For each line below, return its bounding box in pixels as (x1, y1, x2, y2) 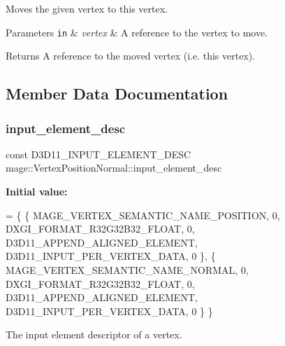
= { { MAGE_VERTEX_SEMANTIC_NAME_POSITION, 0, (6, 207, 280, 222)
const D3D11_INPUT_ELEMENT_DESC (6, 146, 191, 161)
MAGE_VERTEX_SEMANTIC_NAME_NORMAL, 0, (6, 263, 249, 277)
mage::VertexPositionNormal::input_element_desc (6, 160, 222, 175)
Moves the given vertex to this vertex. (6, 1, 168, 15)
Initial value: (6, 184, 68, 199)
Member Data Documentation (6, 83, 228, 104)
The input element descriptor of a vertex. (6, 327, 182, 342)
